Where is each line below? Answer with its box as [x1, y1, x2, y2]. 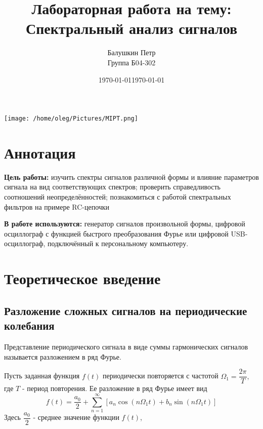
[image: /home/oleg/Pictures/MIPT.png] [4, 115, 138, 123]
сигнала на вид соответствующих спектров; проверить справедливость [4, 181, 221, 192]
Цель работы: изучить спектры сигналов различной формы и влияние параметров [4, 171, 259, 182]
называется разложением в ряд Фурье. [4, 351, 121, 362]
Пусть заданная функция [4, 370, 80, 381]
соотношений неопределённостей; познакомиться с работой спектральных [4, 191, 231, 202]
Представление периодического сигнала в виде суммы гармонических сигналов [4, 341, 248, 352]
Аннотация [4, 142, 76, 163]
